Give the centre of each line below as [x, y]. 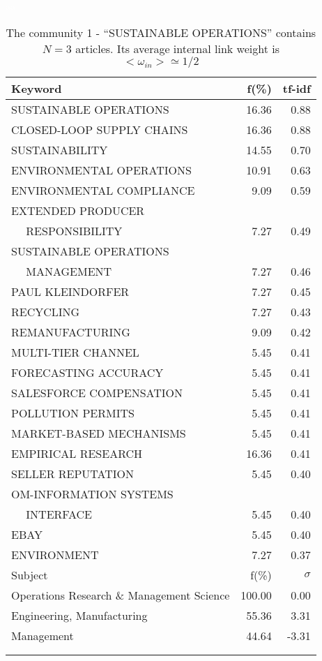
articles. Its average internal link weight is [177, 48]
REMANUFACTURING [71, 332]
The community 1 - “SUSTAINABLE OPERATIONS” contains [161, 32]
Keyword [37, 88]
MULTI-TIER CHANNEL [75, 352]
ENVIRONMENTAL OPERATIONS [101, 170]
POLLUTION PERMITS [73, 413]
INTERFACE [59, 514]
